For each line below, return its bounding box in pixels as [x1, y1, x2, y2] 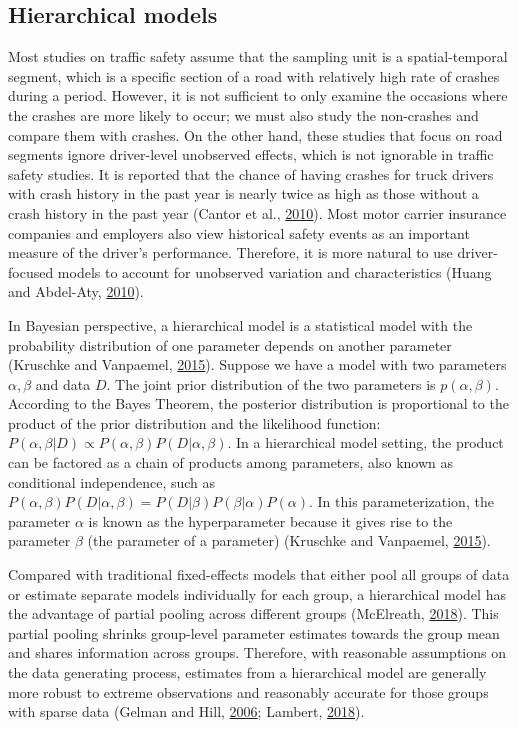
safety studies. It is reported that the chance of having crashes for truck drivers [8, 163, 494, 184]
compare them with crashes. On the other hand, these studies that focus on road [8, 124, 503, 145]
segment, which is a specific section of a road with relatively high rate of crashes [8, 65, 500, 86]
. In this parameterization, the [309, 491, 494, 512]
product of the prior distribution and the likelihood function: [8, 412, 381, 433]
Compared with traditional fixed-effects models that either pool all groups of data [8, 564, 510, 585]
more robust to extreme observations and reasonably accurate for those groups [8, 681, 489, 702]
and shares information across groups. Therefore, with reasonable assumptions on [8, 642, 506, 663]
